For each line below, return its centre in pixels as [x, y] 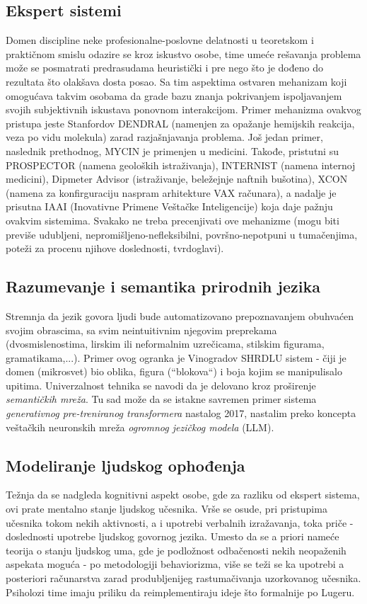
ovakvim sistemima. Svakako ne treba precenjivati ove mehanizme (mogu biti [173, 220]
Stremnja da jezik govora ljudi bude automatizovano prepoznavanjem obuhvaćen [180, 315]
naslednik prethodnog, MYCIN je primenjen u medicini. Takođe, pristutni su [172, 150]
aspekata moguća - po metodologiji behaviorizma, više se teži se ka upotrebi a [175, 564]
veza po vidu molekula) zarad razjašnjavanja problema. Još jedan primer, [164, 137]
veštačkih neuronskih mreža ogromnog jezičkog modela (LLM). [140, 427]
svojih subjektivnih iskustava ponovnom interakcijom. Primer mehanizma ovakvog [183, 109]
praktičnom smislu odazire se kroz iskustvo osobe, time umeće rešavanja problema [183, 53]
